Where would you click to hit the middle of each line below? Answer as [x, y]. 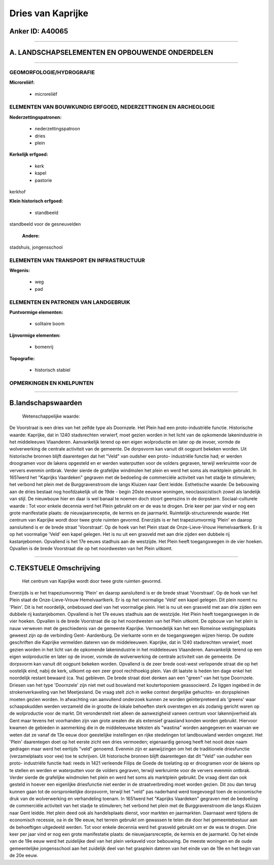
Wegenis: [20, 270]
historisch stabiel [53, 370]
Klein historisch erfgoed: [36, 201]
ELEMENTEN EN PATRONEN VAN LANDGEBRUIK [70, 302]
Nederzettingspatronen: [36, 117]
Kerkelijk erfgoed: [29, 154]
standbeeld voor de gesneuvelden [45, 224]
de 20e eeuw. [24, 855]
